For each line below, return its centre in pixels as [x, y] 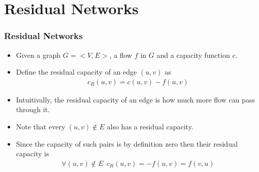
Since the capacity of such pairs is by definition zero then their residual [127, 143]
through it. [33, 109]
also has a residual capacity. [150, 126]
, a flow [121, 55]
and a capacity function [193, 55]
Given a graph [38, 55]
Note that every [41, 126]
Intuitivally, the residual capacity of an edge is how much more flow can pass [135, 99]
